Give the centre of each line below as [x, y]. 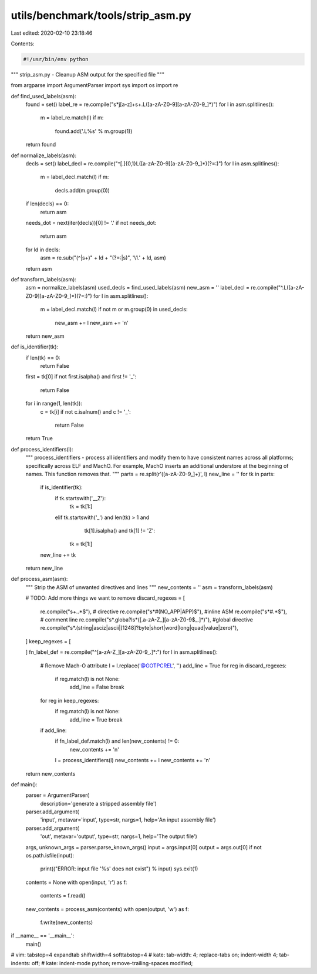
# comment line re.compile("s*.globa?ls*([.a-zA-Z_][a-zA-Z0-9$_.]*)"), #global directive [147, 620]
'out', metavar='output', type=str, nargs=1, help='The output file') [119, 836]
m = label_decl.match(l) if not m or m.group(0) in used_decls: [114, 310]
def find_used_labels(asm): [43, 96]
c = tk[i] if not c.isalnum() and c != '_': [86, 411]
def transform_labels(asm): [43, 279]
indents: [21, 963]
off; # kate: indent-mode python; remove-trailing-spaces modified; [112, 963]
